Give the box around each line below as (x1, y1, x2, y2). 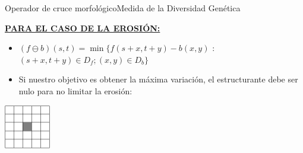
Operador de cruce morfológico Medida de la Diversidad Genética (5, 2, 241, 14)
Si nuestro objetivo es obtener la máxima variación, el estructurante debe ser (18, 73, 298, 85)
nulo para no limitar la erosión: (18, 84, 132, 97)
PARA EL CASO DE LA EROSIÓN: (5, 21, 160, 34)
